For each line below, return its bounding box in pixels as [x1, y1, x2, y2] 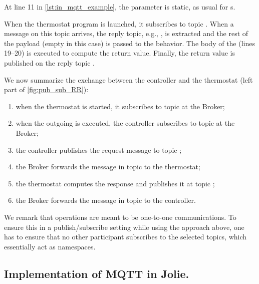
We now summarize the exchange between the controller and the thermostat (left [4, 74, 253, 85]
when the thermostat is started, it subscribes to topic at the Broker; [16, 101, 225, 111]
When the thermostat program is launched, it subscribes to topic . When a [4, 18, 234, 29]
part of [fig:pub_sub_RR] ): [4, 84, 89, 95]
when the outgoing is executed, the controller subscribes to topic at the [16, 118, 235, 128]
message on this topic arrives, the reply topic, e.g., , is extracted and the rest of [4, 28, 248, 39]
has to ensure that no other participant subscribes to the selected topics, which [4, 231, 247, 242]
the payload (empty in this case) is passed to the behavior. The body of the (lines [4, 38, 255, 48]
